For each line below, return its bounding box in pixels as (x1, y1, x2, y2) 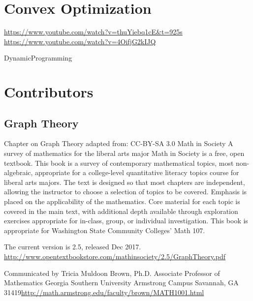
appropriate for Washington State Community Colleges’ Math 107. (4, 225, 205, 235)
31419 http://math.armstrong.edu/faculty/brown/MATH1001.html (4, 287, 204, 297)
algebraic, (4, 167, 33, 178)
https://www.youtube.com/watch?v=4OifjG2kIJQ (4, 36, 156, 46)
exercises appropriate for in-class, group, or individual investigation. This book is (4, 215, 248, 226)
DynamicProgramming (4, 53, 72, 63)
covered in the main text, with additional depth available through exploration (4, 206, 238, 216)
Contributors (4, 82, 94, 102)
